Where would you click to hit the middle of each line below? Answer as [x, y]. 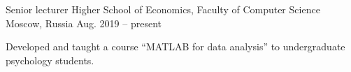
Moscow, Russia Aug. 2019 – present [84, 23]
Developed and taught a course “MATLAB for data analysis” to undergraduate [175, 46]
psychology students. [50, 60]
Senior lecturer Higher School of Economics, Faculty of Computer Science [163, 9]
